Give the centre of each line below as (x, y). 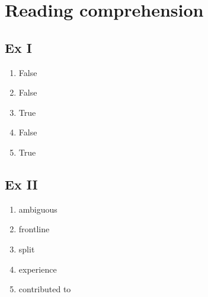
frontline (34, 229)
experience (38, 269)
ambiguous (38, 209)
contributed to (45, 289)
